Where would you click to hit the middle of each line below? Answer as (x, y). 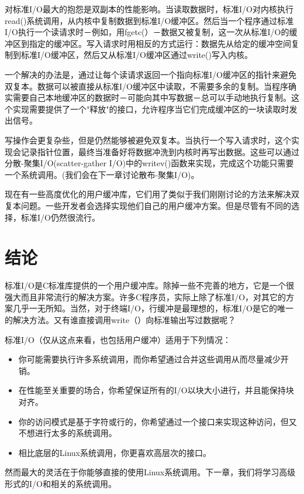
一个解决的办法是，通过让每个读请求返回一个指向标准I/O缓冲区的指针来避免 (151, 74)
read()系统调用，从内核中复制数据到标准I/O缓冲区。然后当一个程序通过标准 (149, 20)
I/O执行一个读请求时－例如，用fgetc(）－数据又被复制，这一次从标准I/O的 (147, 32)
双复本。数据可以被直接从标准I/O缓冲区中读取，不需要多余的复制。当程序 (146, 86)
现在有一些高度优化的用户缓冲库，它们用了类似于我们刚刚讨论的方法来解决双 (152, 194)
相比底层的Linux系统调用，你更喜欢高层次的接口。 (115, 452)
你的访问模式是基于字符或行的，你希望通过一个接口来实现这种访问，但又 (158, 421)
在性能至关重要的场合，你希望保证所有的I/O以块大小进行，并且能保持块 (156, 390)
